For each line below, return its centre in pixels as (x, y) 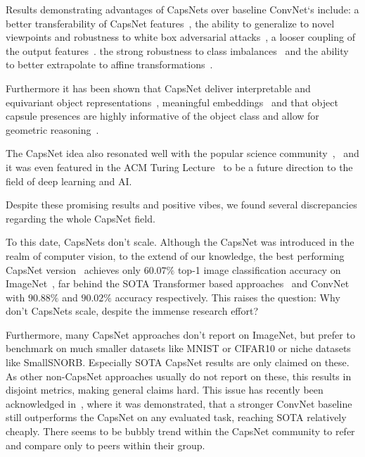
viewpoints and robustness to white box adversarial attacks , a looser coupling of (180, 37)
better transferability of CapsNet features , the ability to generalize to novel (170, 23)
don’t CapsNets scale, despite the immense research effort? (132, 311)
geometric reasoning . (52, 129)
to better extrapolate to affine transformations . (109, 64)
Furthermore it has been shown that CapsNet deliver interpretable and (158, 88)
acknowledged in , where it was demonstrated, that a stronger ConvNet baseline (179, 403)
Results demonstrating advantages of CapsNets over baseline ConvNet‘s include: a (182, 9)
